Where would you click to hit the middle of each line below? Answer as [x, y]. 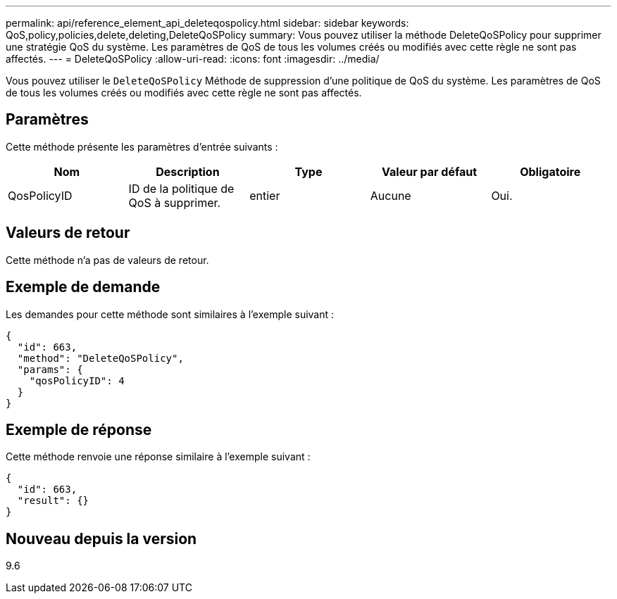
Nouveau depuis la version [101, 538]
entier [265, 195]
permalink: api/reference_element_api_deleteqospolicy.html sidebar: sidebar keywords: [207, 23]
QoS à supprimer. [175, 202]
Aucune [391, 195]
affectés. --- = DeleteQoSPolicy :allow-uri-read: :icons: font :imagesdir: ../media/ [193, 59]
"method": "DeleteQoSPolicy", [100, 358]
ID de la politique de [181, 188]
